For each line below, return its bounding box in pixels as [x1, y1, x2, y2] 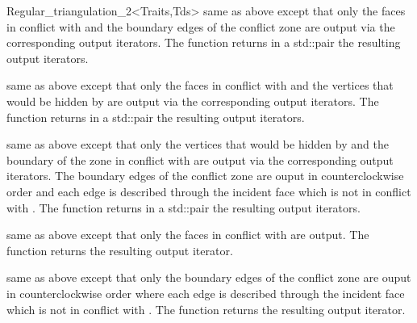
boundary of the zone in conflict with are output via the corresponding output [6, 151, 394, 168]
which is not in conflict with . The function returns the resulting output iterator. [6, 300, 406, 317]
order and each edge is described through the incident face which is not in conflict [6, 182, 411, 199]
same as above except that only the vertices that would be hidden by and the [6, 136, 389, 153]
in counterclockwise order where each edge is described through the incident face [6, 284, 405, 301]
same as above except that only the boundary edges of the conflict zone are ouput [6, 269, 411, 286]
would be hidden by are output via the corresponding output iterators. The [6, 92, 379, 109]
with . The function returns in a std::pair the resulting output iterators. [6, 199, 361, 216]
